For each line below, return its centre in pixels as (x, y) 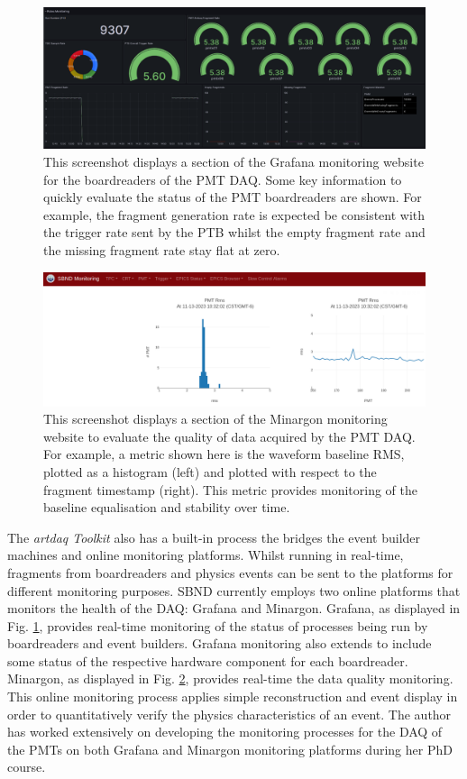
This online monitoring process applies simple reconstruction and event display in (233, 697)
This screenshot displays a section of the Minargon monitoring (215, 419)
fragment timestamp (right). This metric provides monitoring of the (230, 489)
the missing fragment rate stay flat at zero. (162, 249)
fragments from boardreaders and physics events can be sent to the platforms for (230, 572)
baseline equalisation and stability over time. (167, 507)
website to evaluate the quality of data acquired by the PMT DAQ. (229, 436)
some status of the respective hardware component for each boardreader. (208, 660)
